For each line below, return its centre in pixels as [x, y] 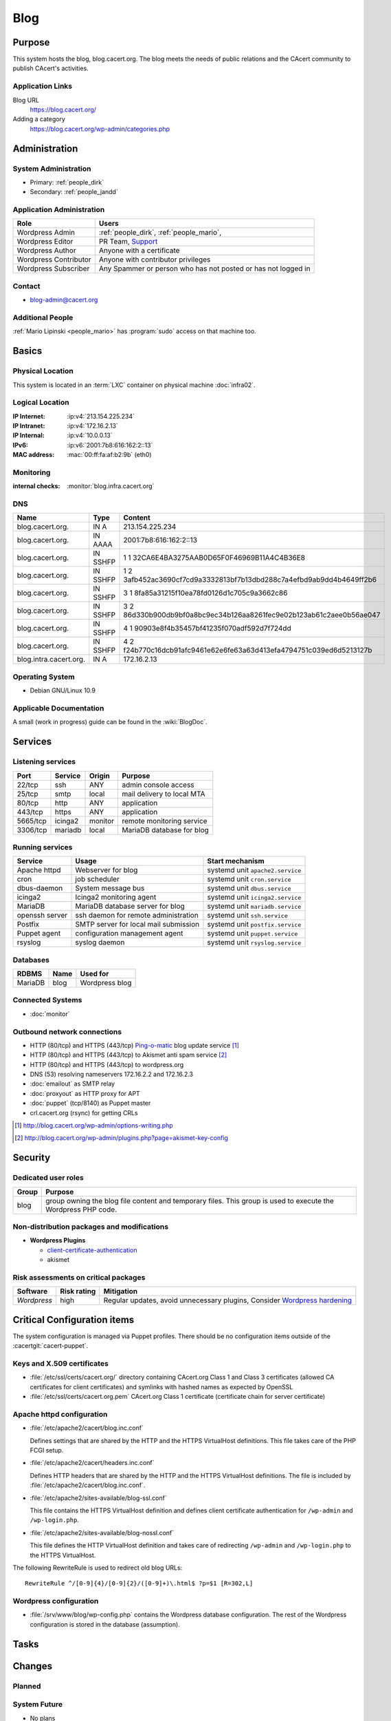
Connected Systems [47, 1000]
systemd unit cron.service [249, 879]
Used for [94, 974]
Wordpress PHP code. [81, 1210]
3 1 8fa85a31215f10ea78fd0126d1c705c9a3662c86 [205, 593]
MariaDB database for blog [165, 830]
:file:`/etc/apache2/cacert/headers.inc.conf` [92, 1463]
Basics [27, 351]
